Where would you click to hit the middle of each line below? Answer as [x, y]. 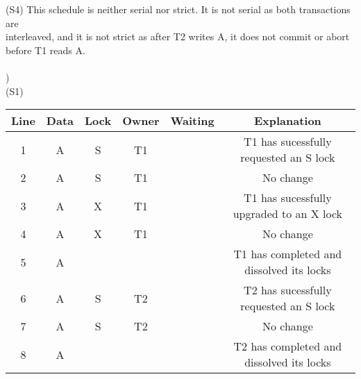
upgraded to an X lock [288, 214]
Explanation [287, 121]
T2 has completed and [288, 346]
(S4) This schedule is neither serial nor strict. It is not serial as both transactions [178, 9]
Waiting [192, 121]
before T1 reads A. [45, 50]
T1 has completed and [288, 254]
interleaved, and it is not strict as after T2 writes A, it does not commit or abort [178, 36]
